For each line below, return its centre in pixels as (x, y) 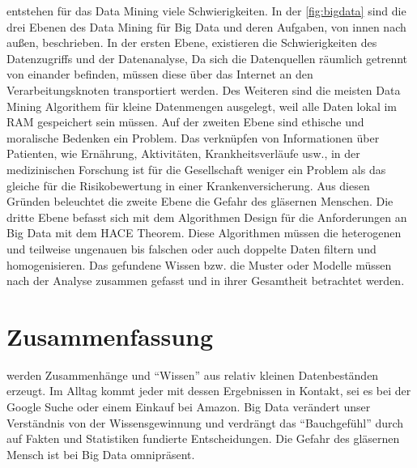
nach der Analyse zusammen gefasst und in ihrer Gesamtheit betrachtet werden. (206, 281)
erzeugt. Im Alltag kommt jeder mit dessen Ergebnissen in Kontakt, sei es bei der (209, 391)
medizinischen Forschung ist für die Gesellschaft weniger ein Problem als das (196, 169)
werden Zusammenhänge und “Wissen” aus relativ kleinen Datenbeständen (193, 374)
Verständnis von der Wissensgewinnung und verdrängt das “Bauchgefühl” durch (205, 422)
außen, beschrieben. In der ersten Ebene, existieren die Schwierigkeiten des (192, 43)
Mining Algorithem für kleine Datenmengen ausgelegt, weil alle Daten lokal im (202, 106)
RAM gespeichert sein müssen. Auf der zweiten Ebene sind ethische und (185, 122)
